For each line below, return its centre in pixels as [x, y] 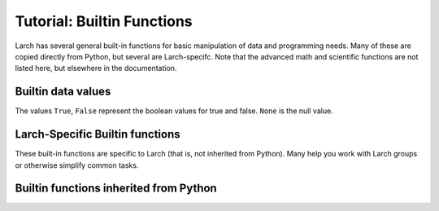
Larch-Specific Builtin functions [98, 134]
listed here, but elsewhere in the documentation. [96, 68]
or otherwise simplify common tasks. [77, 165]
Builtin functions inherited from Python [116, 189]
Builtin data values [63, 92]
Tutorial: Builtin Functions [104, 21]
